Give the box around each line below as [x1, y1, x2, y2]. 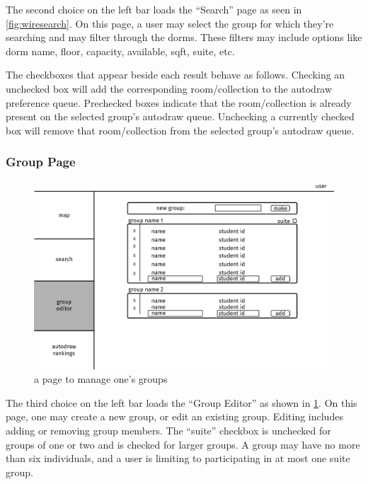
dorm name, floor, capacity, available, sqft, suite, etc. [6, 43, 235, 58]
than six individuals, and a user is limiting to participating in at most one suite [6, 451, 350, 466]
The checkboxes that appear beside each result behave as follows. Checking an [6, 67, 345, 82]
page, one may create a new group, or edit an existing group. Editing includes [6, 409, 343, 424]
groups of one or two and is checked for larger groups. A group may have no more [6, 437, 360, 451]
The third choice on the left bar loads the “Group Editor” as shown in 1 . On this [6, 395, 357, 410]
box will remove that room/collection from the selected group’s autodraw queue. [6, 122, 355, 137]
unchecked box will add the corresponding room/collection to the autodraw [6, 81, 333, 96]
